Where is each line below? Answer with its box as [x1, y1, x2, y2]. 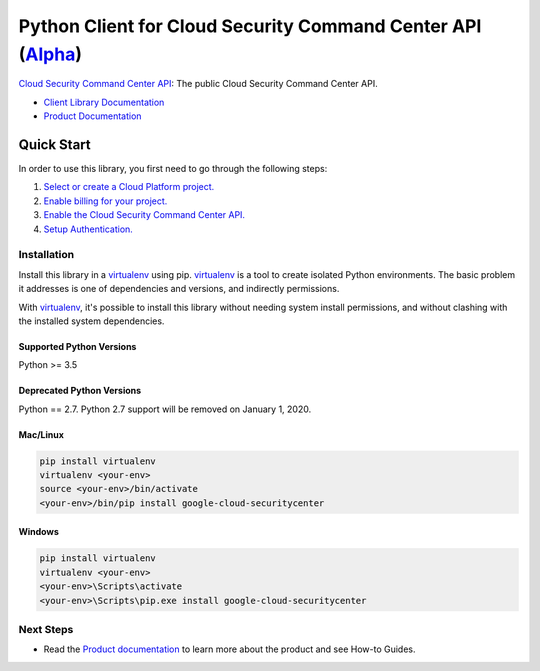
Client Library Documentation [43, 96, 165, 108]
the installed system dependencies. [18, 315, 165, 327]
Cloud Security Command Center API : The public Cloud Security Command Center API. [18, 78, 379, 90]
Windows [18, 526, 59, 538]
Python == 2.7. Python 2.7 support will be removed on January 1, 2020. [18, 403, 312, 415]
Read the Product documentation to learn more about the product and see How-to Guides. [43, 643, 416, 655]
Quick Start [18, 136, 91, 153]
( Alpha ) [18, 43, 82, 65]
